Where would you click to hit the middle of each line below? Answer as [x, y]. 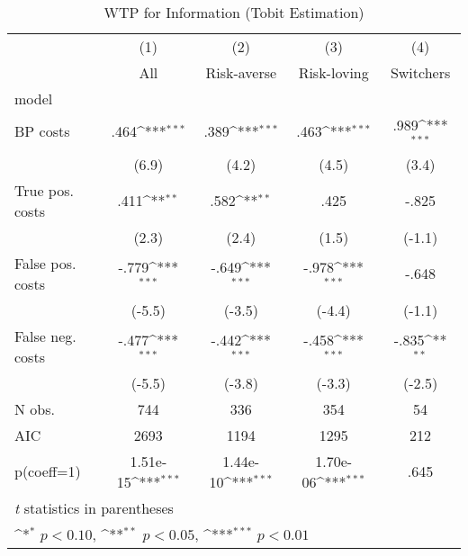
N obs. [35, 408]
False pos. [45, 263]
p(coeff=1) [48, 471]
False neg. [45, 336]
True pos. [44, 190]
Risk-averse [241, 72]
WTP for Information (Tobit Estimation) [234, 12]
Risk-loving [333, 72]
